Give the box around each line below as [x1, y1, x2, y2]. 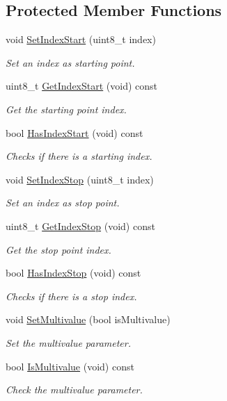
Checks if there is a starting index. [6, 149, 152, 163]
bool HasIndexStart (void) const [6, 125, 143, 140]
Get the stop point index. [6, 242, 111, 256]
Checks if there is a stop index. [6, 288, 137, 303]
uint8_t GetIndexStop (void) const [6, 218, 155, 233]
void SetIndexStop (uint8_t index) [6, 172, 154, 186]
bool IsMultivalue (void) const [6, 359, 134, 373]
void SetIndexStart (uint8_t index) [6, 32, 156, 47]
